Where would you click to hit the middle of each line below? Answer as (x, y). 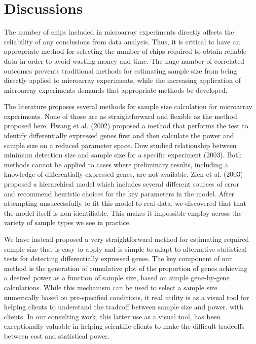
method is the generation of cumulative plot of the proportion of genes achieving (126, 268)
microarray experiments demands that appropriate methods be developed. (116, 90)
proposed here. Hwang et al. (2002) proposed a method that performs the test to (126, 126)
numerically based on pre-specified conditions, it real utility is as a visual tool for (127, 297)
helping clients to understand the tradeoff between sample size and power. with (124, 307)
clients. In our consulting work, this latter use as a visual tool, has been (112, 316)
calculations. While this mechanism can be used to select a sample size (111, 287)
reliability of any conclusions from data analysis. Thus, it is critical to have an (122, 41)
